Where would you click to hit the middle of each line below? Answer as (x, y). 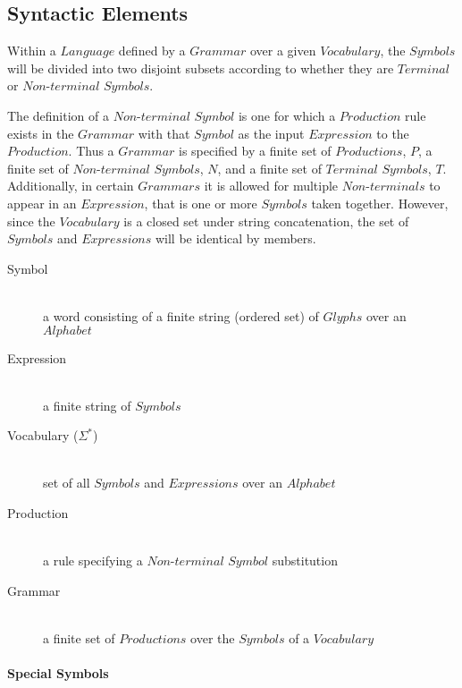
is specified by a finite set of (255, 151)
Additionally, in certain (71, 186)
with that (164, 133)
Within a (32, 51)
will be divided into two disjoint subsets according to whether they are (201, 68)
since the (31, 221)
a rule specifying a (93, 561)
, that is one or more (201, 203)
